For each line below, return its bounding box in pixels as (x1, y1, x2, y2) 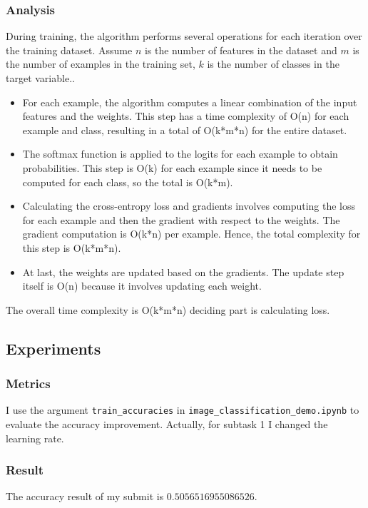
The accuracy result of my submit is (6, 489, 164, 504)
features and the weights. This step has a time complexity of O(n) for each (22, 108, 349, 123)
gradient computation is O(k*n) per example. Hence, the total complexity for (22, 226, 361, 241)
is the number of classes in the (207, 56, 339, 71)
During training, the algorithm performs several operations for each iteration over (6, 29, 362, 44)
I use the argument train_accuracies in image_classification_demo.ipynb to (6, 402, 359, 417)
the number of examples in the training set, (6, 56, 195, 71)
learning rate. (6, 430, 64, 445)
